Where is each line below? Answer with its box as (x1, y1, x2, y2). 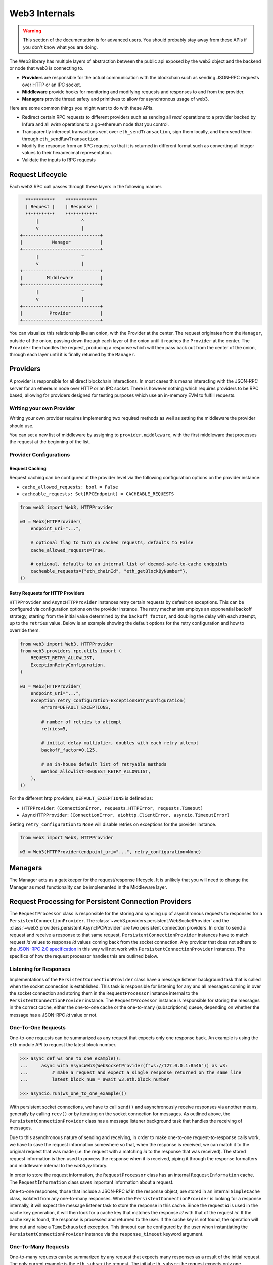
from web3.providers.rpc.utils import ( (20, 648, 121, 654)
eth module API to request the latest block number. (9, 1042, 117, 1048)
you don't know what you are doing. (23, 44, 98, 50)
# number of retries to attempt (41, 719, 121, 725)
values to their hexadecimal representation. (22, 150, 112, 156)
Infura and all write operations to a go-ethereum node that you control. (22, 121, 169, 128)
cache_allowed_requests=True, (30, 547, 106, 553)
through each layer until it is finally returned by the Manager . (9, 352, 136, 358)
